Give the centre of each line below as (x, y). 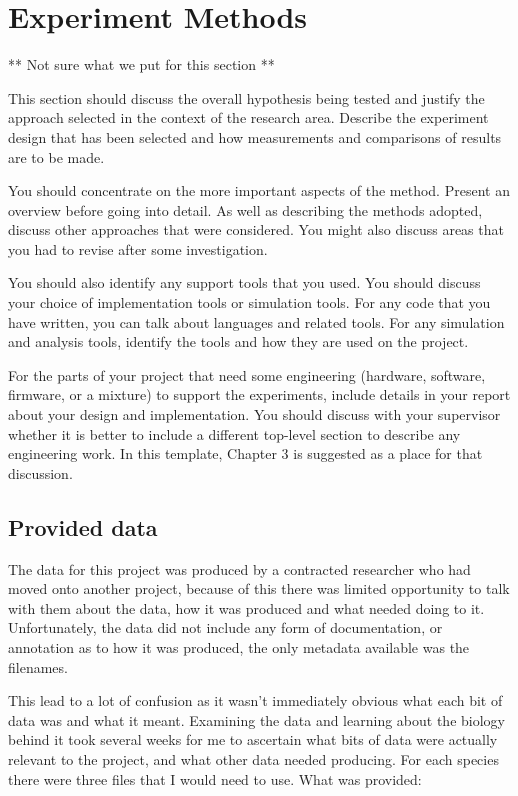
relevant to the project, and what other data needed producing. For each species (253, 758)
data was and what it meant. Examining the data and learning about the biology (256, 719)
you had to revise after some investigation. (138, 248)
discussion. (40, 472)
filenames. (38, 666)
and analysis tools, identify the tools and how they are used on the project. (238, 341)
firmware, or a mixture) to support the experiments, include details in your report (259, 394)
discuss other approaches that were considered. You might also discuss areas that (256, 229)
